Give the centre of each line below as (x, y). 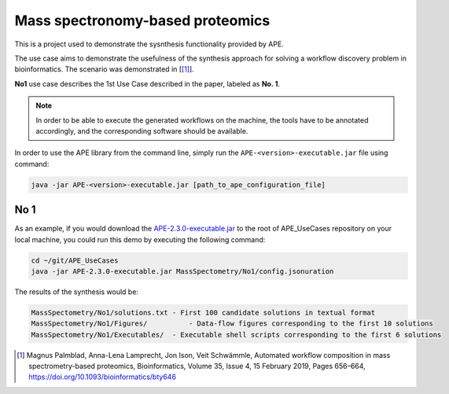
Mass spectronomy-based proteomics (142, 20)
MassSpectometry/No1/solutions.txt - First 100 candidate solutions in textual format (203, 312)
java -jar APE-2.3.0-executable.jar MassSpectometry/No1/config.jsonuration (182, 271)
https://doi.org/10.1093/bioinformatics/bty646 (103, 377)
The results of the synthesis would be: (77, 292)
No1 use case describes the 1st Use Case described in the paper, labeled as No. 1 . (147, 83)
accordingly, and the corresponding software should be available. (142, 131)
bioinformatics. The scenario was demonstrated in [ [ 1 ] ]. (104, 69)
